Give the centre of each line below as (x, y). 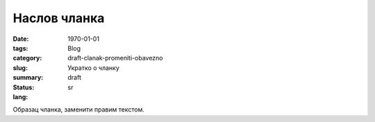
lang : (20, 96)
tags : (20, 48)
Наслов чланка (59, 18)
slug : (20, 68)
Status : (24, 87)
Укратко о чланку (93, 68)
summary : (28, 78)
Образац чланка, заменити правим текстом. (79, 110)
